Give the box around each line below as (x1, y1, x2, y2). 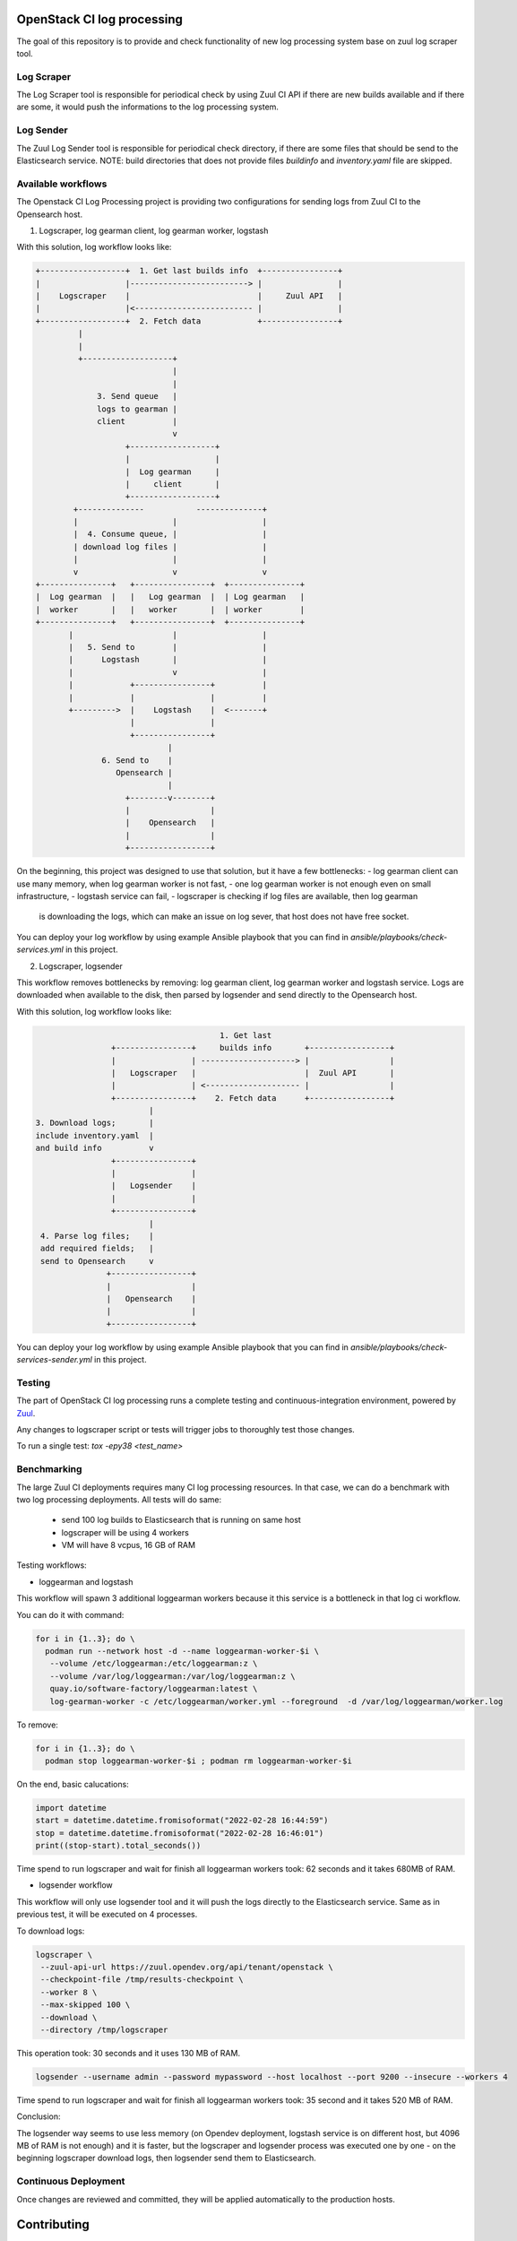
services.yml (16, 944, 65, 955)
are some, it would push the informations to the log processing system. (16, 101, 280, 112)
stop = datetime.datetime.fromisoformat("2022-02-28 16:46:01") (35, 1828, 324, 1838)
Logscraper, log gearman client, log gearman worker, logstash (39, 225, 269, 236)
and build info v (35, 1143, 154, 1154)
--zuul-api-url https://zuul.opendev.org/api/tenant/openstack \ (40, 1962, 333, 1972)
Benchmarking (16, 1463, 82, 1475)
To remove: (16, 1719, 58, 1730)
